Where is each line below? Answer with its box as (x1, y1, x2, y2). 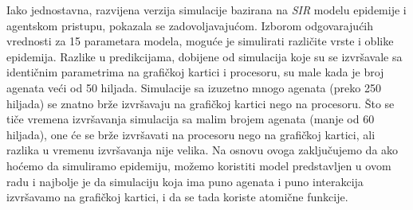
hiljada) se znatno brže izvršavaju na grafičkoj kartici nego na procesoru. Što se (6, 95, 395, 111)
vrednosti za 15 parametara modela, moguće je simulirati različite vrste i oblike (6, 33, 394, 49)
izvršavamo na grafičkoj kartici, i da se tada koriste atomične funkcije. (6, 189, 348, 205)
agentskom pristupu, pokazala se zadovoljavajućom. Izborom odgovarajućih (6, 17, 374, 33)
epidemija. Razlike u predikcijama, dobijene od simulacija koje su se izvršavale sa (6, 48, 403, 64)
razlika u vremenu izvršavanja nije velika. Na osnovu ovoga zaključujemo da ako (6, 142, 399, 158)
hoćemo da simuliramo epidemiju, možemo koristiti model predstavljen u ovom (6, 157, 391, 173)
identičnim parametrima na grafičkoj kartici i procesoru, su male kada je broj (6, 64, 384, 80)
